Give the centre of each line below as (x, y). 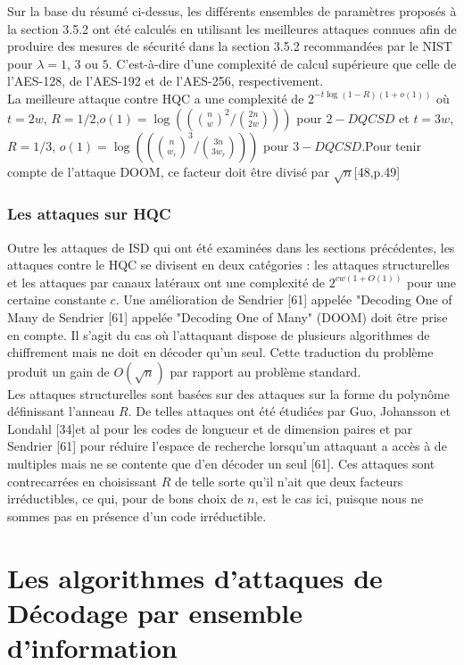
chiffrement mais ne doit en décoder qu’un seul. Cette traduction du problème (220, 352)
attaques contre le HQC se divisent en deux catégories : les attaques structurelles (228, 265)
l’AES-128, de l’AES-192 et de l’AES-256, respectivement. (166, 81)
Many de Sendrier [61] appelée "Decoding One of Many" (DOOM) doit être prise (228, 316)
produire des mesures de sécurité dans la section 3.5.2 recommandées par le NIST (230, 46)
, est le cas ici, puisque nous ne (339, 499)
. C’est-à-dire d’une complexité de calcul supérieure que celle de (282, 63)
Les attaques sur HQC (89, 214)
